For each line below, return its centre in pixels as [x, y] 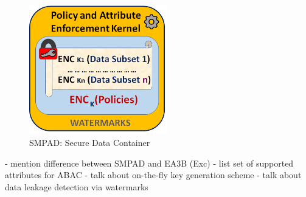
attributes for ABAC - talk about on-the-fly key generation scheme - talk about [153, 175]
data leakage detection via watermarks [77, 186]
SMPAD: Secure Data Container [90, 142]
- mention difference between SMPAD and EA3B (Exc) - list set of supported [149, 163]
